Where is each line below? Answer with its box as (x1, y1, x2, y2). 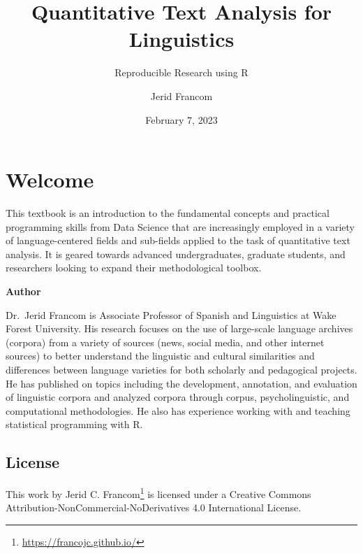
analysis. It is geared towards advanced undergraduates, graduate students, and (6, 246, 346, 261)
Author (6, 284, 41, 298)
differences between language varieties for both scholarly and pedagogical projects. (6, 362, 357, 376)
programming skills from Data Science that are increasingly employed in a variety (6, 219, 355, 234)
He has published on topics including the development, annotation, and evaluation (6, 376, 357, 390)
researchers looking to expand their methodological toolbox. (6, 260, 262, 275)
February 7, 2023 (145, 112, 218, 127)
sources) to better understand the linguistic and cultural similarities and (6, 348, 315, 363)
